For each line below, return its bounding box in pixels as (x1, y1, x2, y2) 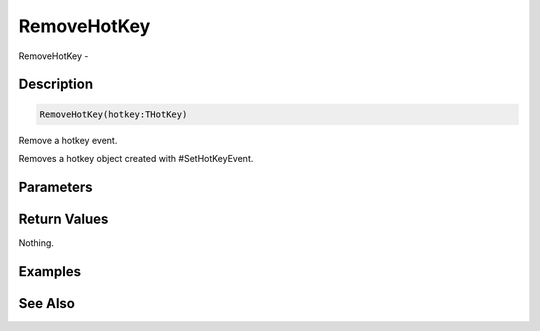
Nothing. (18, 236, 55, 249)
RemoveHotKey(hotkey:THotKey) (39, 108, 188, 120)
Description (18, 76, 94, 93)
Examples (18, 263, 82, 280)
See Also (18, 295, 75, 312)
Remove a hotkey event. (18, 134, 118, 146)
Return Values (18, 210, 109, 227)
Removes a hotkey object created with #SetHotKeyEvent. (18, 152, 254, 164)
